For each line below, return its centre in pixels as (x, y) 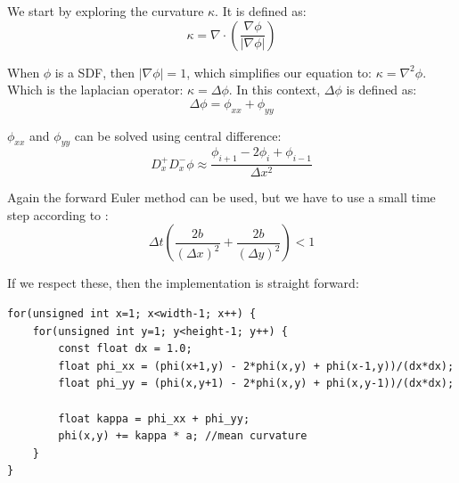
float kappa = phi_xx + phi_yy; (154, 418)
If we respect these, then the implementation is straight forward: (183, 283)
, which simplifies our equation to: (279, 72)
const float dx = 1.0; (125, 349)
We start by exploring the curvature (106, 11)
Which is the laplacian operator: (95, 90)
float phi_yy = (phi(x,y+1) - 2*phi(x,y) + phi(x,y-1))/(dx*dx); (256, 384)
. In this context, (275, 90)
